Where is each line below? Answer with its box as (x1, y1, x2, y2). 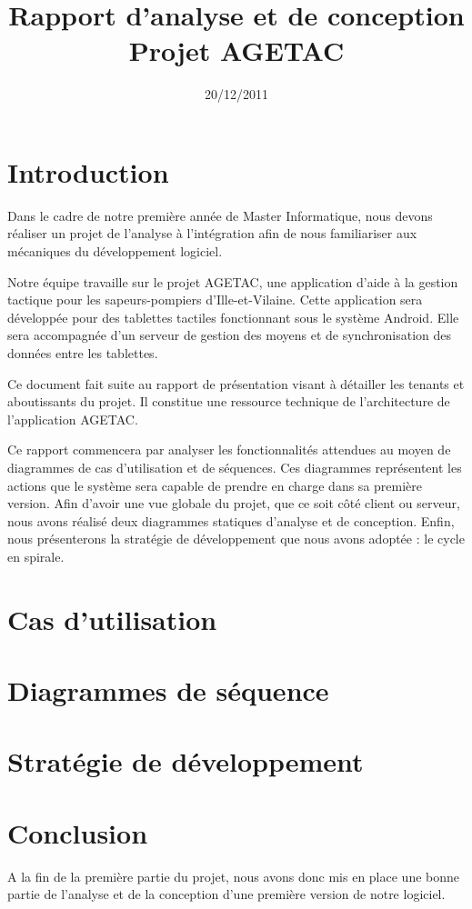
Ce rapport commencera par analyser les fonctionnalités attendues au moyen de (7, 440, 451, 459)
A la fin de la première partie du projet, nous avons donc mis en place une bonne (7, 866, 459, 885)
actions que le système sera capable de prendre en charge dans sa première (7, 475, 423, 494)
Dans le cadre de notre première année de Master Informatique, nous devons (7, 205, 433, 225)
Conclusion (7, 814, 148, 851)
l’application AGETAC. (7, 409, 138, 428)
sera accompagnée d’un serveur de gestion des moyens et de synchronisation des (7, 325, 451, 345)
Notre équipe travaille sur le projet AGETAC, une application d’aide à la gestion (7, 272, 458, 291)
